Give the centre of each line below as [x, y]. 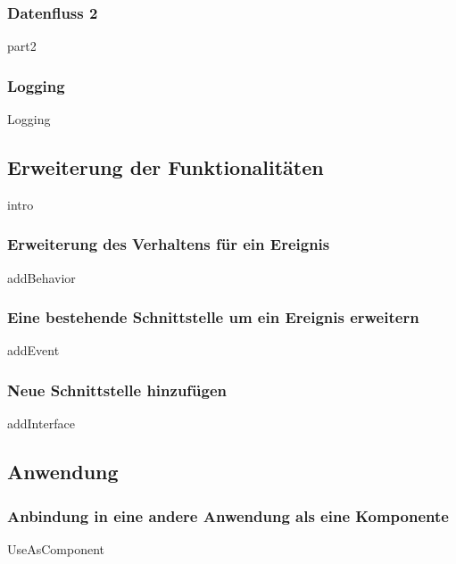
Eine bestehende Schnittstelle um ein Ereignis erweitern [213, 317]
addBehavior [41, 277]
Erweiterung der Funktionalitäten [166, 167]
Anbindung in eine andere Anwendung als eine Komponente [228, 515]
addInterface [41, 423]
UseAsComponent [56, 548]
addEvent [33, 350]
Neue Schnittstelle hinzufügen [117, 390]
